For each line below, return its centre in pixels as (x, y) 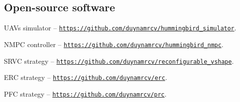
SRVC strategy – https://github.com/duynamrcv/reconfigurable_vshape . (119, 61)
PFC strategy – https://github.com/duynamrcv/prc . (85, 93)
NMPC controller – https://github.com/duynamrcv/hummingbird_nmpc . (114, 44)
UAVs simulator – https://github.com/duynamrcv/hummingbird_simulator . (120, 28)
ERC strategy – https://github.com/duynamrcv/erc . (86, 77)
